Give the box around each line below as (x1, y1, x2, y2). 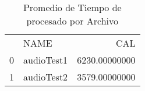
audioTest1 (23, 53, 68, 66)
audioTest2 (23, 70, 68, 83)
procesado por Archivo (26, 14, 119, 27)
